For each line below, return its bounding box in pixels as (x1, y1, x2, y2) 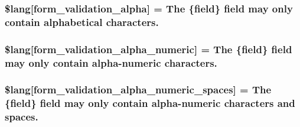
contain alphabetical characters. (5, 14, 159, 29)
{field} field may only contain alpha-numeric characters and (5, 96, 295, 110)
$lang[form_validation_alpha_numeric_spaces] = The (5, 82, 272, 97)
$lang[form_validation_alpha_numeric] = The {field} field (5, 41, 292, 56)
